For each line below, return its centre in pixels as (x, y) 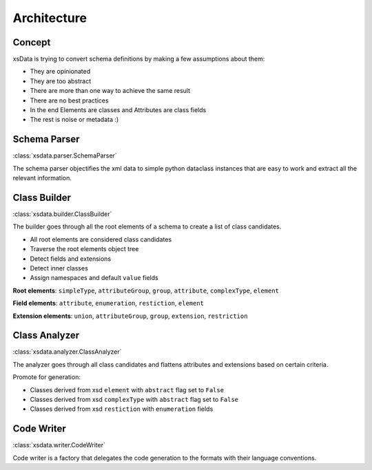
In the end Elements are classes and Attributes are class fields (118, 110)
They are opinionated (60, 72)
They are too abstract (61, 81)
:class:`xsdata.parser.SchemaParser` (65, 156)
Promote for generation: (46, 377)
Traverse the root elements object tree (84, 249)
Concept (32, 42)
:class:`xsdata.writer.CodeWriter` (59, 445)
